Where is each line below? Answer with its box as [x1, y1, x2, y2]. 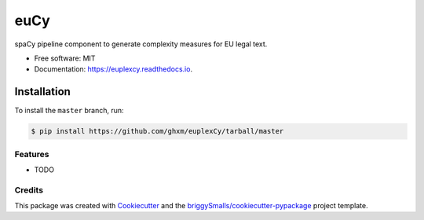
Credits [14, 185, 43, 196]
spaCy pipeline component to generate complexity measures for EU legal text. [14, 39, 268, 49]
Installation [14, 85, 71, 98]
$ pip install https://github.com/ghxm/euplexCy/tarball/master [31, 126, 284, 136]
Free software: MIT [34, 53, 96, 63]
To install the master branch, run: [14, 106, 125, 115]
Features [14, 148, 49, 159]
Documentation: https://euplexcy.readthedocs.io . [34, 64, 192, 74]
